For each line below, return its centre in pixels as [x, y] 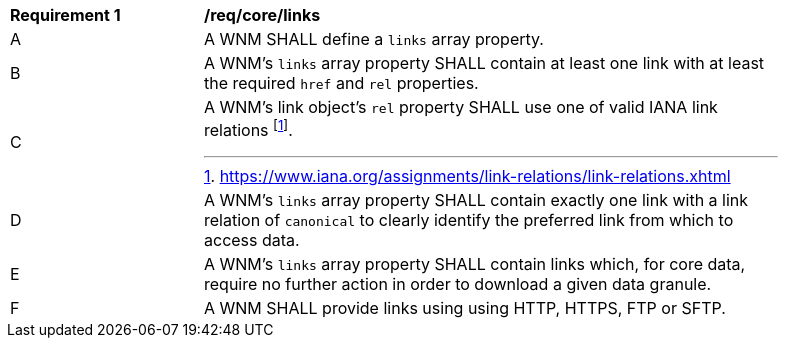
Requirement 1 [65, 15]
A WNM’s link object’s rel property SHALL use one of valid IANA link [461, 107]
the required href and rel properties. [341, 83]
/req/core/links [262, 15]
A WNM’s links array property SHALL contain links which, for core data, [475, 264]
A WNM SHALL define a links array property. [374, 39]
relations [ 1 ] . [248, 129]
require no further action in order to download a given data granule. [458, 284]
